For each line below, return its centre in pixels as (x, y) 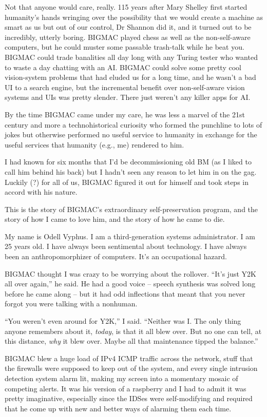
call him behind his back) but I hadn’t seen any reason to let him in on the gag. (131, 171)
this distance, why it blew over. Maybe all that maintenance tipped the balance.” (131, 341)
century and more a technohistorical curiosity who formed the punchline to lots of (133, 124)
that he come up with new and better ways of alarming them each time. (118, 408)
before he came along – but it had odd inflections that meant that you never (125, 293)
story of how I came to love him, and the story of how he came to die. (115, 219)
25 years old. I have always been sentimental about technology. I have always (126, 246)
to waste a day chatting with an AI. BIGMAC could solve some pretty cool (123, 67)
